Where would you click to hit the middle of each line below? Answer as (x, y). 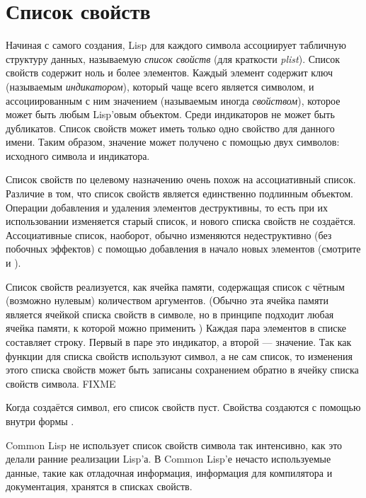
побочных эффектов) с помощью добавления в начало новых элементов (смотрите (183, 249)
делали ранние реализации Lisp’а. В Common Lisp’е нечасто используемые (168, 459)
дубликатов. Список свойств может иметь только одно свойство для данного (170, 128)
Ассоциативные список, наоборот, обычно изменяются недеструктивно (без (169, 234)
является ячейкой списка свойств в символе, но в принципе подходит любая (170, 314)
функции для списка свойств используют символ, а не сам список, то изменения (179, 355)
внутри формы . (40, 421)
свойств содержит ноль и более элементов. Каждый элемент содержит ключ (169, 73)
